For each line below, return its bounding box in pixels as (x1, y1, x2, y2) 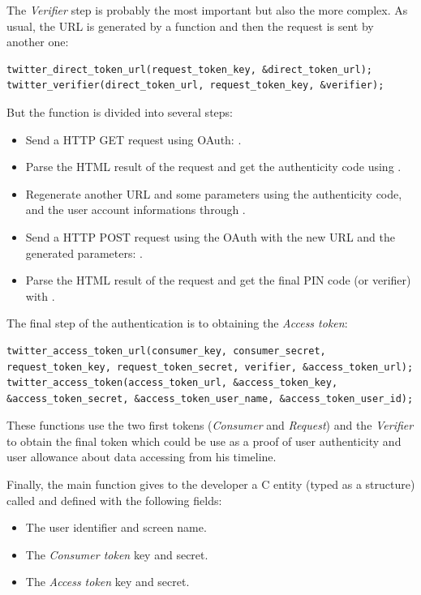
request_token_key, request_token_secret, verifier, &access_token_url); (6, 361, 414, 373)
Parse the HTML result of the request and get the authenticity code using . (25, 158, 402, 175)
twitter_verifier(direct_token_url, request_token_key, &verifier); (6, 79, 384, 92)
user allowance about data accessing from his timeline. (6, 448, 277, 465)
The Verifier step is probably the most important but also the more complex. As (6, 2, 408, 18)
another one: (6, 33, 69, 50)
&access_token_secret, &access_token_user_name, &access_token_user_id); (6, 392, 414, 405)
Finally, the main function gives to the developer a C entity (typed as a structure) (6, 476, 415, 493)
